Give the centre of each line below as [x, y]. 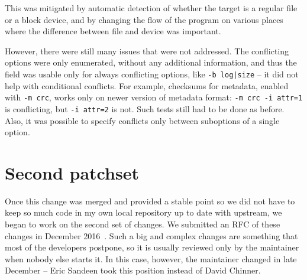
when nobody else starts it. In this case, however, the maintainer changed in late [151, 258]
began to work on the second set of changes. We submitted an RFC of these [143, 224]
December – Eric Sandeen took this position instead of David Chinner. [133, 270]
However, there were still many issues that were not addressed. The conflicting [147, 51]
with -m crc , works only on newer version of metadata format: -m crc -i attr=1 [154, 97]
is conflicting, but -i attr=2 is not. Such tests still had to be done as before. [145, 108]
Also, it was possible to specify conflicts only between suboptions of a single [142, 120]
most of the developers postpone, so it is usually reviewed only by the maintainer [152, 247]
